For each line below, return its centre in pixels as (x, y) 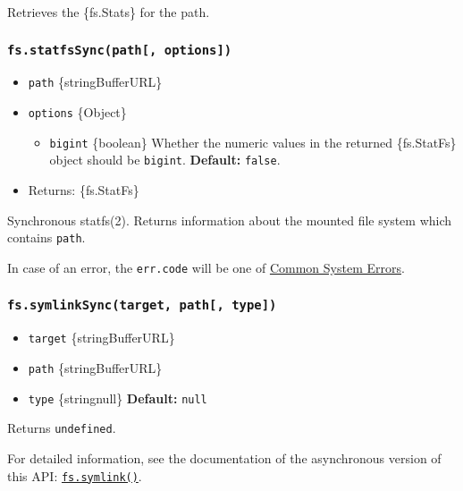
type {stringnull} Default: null (118, 398)
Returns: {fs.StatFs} (84, 190)
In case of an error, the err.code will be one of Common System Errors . (206, 267)
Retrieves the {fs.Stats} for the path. (109, 12)
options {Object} (77, 112)
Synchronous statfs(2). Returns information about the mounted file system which (230, 220)
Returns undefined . (62, 428)
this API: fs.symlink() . (75, 475)
